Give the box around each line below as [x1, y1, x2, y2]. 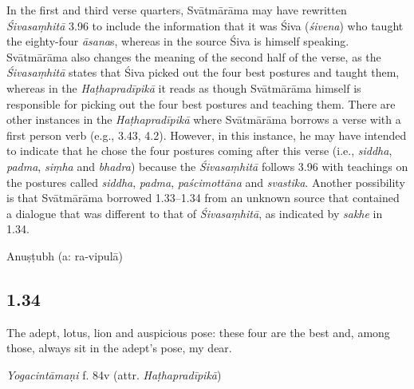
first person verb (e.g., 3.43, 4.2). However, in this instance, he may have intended [6, 126, 407, 143]
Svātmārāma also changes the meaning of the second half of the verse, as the [6, 48, 381, 65]
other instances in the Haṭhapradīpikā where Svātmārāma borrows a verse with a [6, 111, 401, 128]
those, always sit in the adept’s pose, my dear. [6, 339, 232, 356]
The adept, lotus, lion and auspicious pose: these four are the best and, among [6, 324, 390, 340]
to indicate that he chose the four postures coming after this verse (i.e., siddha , [6, 142, 392, 159]
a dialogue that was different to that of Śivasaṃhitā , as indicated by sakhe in [6, 204, 383, 221]
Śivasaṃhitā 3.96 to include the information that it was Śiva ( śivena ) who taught [6, 17, 404, 34]
